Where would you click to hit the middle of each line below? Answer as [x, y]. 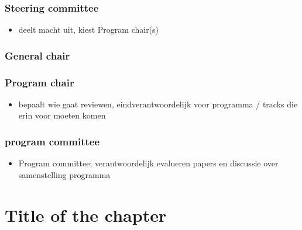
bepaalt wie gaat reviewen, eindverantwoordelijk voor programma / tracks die [158, 104]
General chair [37, 55]
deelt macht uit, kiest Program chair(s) [89, 29]
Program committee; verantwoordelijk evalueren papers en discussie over [148, 163]
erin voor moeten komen [62, 115]
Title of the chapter [86, 215]
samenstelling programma [64, 174]
